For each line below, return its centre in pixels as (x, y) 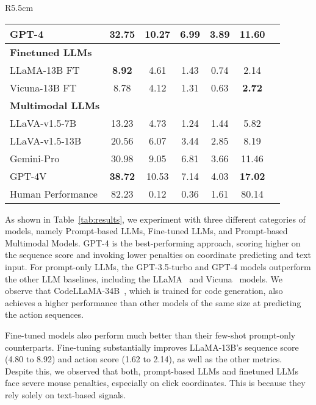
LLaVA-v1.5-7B (43, 123)
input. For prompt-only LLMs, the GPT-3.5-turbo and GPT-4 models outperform (158, 266)
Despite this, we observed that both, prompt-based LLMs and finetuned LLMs (152, 371)
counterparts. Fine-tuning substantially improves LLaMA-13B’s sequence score (152, 347)
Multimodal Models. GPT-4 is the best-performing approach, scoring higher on (153, 242)
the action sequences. (44, 314)
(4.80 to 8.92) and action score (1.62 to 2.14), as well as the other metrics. (144, 359)
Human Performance (54, 193)
